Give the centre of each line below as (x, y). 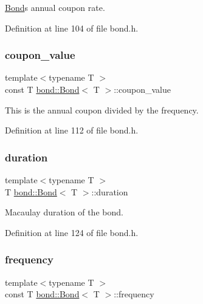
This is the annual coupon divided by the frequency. (102, 110)
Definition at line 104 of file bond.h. (72, 28)
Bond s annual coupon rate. (55, 7)
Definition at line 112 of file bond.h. (72, 130)
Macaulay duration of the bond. (64, 212)
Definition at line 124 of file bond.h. (72, 232)
